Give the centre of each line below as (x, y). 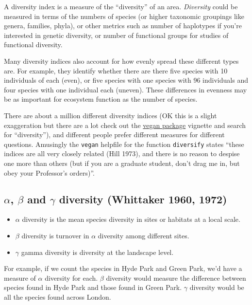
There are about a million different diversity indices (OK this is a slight (110, 115)
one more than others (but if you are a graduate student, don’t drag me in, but (122, 163)
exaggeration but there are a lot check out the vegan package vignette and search (125, 125)
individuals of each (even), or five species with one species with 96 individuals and (126, 80)
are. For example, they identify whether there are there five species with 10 (116, 70)
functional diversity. (33, 45)
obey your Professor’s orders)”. (49, 172)
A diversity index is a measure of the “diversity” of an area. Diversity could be (121, 6)
